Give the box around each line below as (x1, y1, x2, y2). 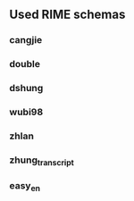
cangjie (9, 34, 43, 46)
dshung (9, 82, 44, 95)
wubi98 (9, 106, 44, 119)
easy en (9, 180, 41, 194)
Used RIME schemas (9, 7, 126, 22)
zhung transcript (9, 154, 74, 168)
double (9, 58, 41, 71)
